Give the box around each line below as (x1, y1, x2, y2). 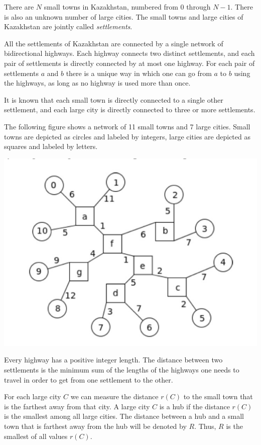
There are (4, 2, 34, 12)
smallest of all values (4, 430, 68, 441)
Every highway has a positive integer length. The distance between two (4, 354, 223, 365)
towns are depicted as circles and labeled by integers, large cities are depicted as (4, 131, 250, 141)
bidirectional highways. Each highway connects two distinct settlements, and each (4, 48, 255, 58)
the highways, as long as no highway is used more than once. (4, 78, 191, 88)
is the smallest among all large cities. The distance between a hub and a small (4, 411, 244, 421)
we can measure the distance (70, 391, 159, 402)
